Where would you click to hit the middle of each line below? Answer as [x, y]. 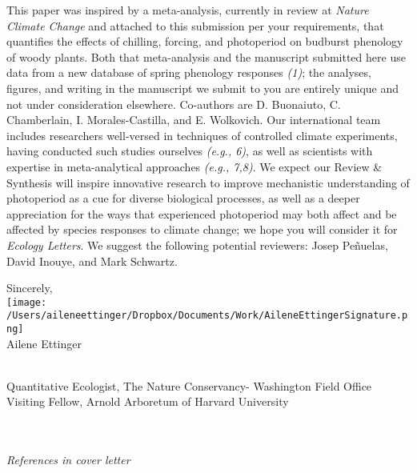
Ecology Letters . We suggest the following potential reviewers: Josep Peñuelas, [197, 245]
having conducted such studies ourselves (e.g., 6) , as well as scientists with [190, 151]
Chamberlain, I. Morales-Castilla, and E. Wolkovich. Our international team [194, 120]
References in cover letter [68, 460]
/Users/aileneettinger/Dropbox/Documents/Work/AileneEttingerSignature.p [207, 316]
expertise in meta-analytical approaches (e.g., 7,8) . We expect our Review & [194, 166]
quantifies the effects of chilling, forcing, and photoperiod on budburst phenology [205, 41]
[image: [27, 302]
